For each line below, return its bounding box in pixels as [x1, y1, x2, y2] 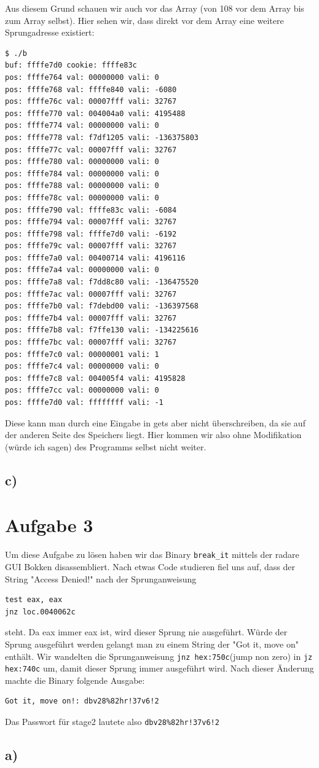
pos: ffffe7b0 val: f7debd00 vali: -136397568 [5, 302, 199, 311]
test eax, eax [5, 595, 63, 605]
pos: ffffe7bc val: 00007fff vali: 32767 [5, 338, 177, 347]
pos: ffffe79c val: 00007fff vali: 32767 [5, 241, 177, 251]
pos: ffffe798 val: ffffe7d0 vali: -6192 [5, 229, 177, 238]
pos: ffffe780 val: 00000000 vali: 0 [5, 157, 159, 167]
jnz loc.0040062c [5, 607, 76, 616]
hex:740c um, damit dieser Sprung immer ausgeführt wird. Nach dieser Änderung [5, 662, 314, 675]
